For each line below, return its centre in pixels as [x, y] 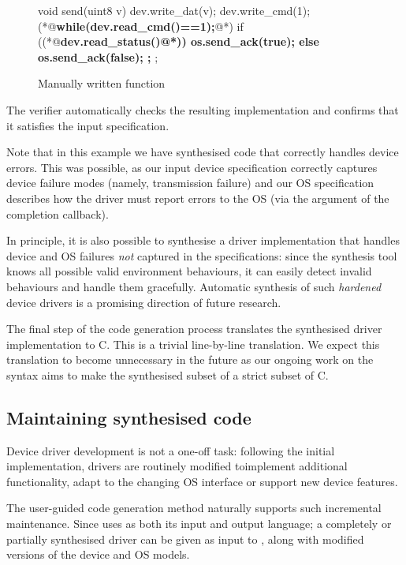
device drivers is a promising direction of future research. [144, 302]
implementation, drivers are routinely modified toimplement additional [177, 466]
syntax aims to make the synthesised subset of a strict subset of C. [168, 374]
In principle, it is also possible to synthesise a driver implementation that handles [203, 240]
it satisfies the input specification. [88, 125]
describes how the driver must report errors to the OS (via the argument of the [198, 198]
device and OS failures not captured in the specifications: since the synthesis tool [202, 255]
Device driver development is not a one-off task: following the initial [171, 450]
